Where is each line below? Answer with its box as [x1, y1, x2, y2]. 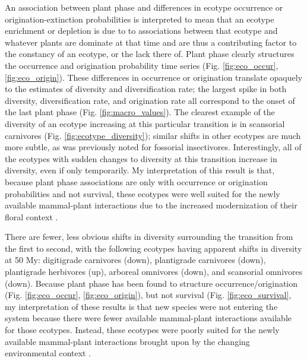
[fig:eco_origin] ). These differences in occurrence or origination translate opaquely [5, 71, 303, 83]
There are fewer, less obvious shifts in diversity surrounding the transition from [5, 230, 293, 243]
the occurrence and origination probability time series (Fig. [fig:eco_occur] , [5, 59, 278, 71]
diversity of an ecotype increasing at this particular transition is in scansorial [5, 117, 285, 129]
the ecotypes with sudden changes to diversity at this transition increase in [5, 152, 277, 164]
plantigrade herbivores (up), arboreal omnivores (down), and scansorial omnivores [5, 265, 303, 278]
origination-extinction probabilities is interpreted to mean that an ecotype [5, 12, 274, 25]
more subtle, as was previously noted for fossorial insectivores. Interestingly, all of [5, 141, 302, 153]
